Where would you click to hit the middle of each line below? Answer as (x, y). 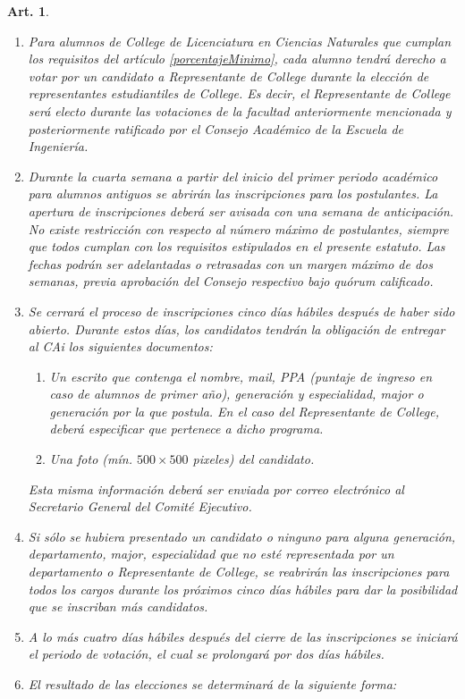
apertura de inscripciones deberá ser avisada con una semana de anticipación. (241, 211)
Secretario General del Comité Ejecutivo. (140, 506)
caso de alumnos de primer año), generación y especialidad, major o (237, 394)
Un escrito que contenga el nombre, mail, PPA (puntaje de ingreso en (241, 376)
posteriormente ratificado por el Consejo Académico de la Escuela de (216, 128)
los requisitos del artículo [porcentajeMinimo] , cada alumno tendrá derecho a (237, 59)
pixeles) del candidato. (254, 459)
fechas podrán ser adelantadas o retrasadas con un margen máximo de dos (230, 263)
